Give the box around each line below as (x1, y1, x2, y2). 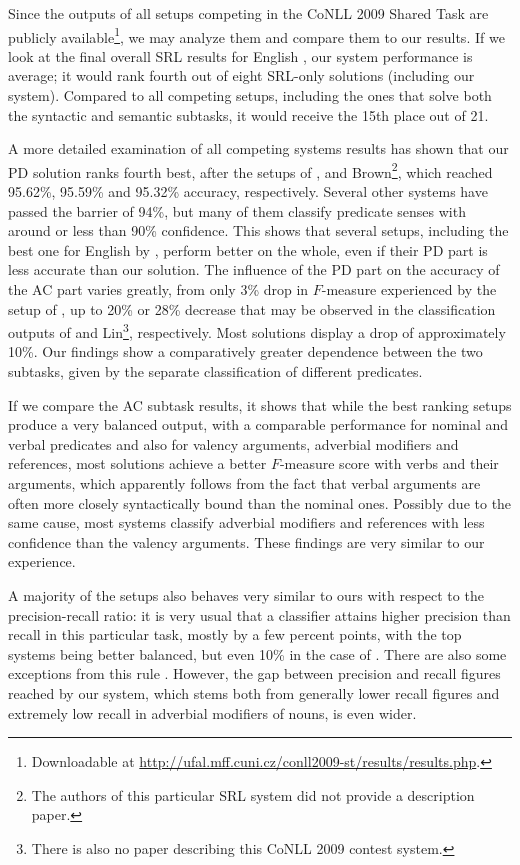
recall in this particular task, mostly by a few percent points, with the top (8, 624, 462, 645)
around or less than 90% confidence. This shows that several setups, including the (8, 220, 509, 241)
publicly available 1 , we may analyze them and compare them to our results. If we (8, 23, 505, 47)
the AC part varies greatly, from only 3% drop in (8, 279, 309, 300)
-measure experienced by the (321, 279, 497, 300)
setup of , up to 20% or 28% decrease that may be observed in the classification (8, 298, 496, 319)
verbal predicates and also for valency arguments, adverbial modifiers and (8, 433, 459, 454)
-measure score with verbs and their (279, 453, 499, 474)
